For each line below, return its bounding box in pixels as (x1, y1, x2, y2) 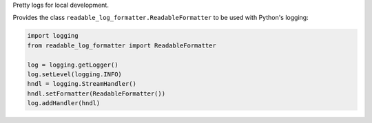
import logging (27, 32, 79, 40)
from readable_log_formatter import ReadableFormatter (27, 41, 216, 49)
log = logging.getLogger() (27, 60, 118, 69)
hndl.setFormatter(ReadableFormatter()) (27, 89, 165, 98)
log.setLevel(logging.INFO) (27, 70, 122, 78)
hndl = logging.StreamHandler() (27, 80, 137, 88)
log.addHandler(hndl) (27, 100, 101, 107)
